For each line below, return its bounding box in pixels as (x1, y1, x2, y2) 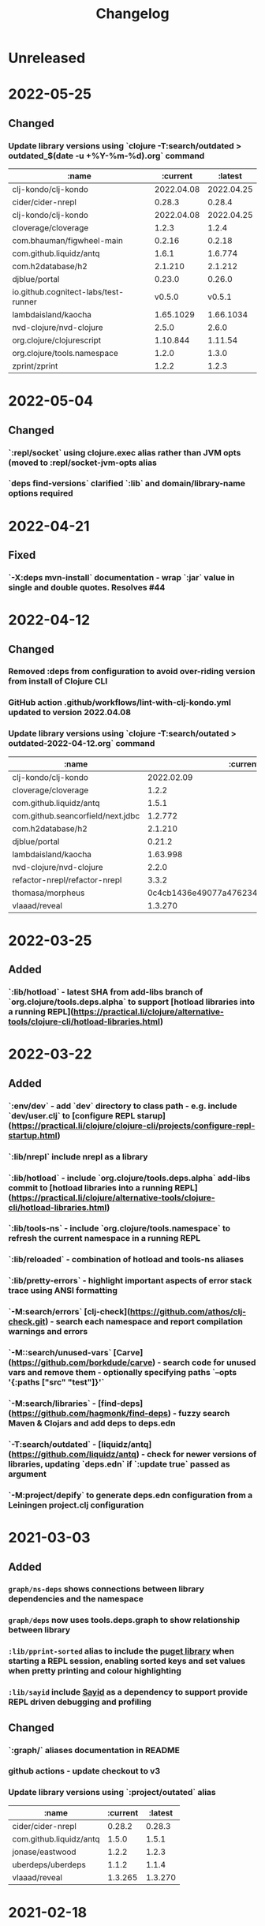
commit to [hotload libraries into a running (8, 1182, 174, 1193)
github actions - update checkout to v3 (8, 1766, 160, 1777)
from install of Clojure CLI (8, 676, 108, 687)
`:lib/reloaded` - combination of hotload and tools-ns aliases (8, 1254, 244, 1265)
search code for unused (162, 1357, 256, 1368)
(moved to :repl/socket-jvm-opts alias (8, 457, 158, 468)
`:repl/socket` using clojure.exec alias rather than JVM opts (8, 447, 241, 458)
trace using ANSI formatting (8, 1285, 118, 1296)
